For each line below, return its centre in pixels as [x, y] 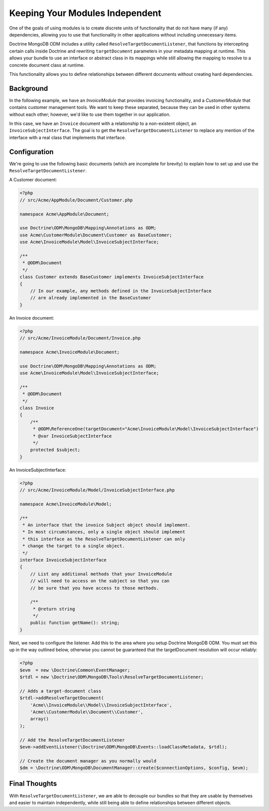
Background [29, 88]
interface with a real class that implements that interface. [68, 137]
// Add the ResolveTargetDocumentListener [72, 740]
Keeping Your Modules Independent [85, 13]
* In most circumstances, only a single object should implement [104, 532]
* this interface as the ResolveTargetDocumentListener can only [104, 539]
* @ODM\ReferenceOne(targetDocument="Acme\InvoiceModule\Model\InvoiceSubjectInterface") [146, 429]
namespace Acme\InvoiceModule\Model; [66, 504]
